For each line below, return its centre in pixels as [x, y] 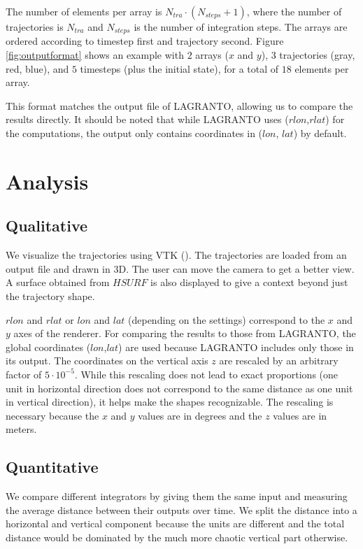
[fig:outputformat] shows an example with [95, 55]
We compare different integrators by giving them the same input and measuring [177, 496]
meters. [21, 429]
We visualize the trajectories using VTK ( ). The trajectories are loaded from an [176, 255]
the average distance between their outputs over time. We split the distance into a [181, 509]
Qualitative [47, 226]
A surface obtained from [58, 282]
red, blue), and [37, 68]
